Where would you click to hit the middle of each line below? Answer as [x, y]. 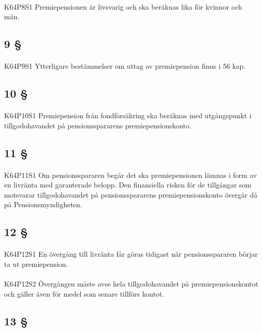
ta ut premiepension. [36, 264]
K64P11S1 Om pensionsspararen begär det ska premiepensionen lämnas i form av [130, 175]
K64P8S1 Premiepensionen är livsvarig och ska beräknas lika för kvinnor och [123, 6]
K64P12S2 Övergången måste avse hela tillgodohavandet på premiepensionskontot [131, 284]
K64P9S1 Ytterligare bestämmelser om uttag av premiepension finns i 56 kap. [125, 66]
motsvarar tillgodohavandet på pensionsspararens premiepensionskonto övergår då [131, 194]
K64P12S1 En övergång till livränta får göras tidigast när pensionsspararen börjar [131, 254]
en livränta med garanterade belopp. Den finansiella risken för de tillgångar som [128, 185]
